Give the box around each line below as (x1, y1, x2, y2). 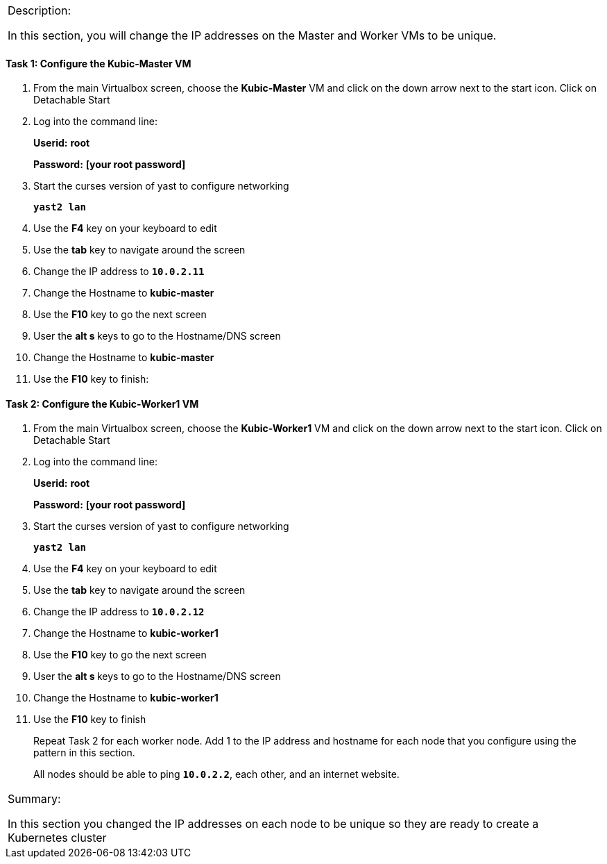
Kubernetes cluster (8, 831, 107, 845)
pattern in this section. (33, 747, 135, 759)
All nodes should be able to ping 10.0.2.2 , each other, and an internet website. (33, 768, 400, 781)
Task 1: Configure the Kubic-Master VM (6, 57, 191, 69)
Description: (8, 3, 71, 17)
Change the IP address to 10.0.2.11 (33, 265, 205, 278)
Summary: (8, 792, 61, 806)
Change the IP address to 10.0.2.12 (33, 606, 205, 618)
